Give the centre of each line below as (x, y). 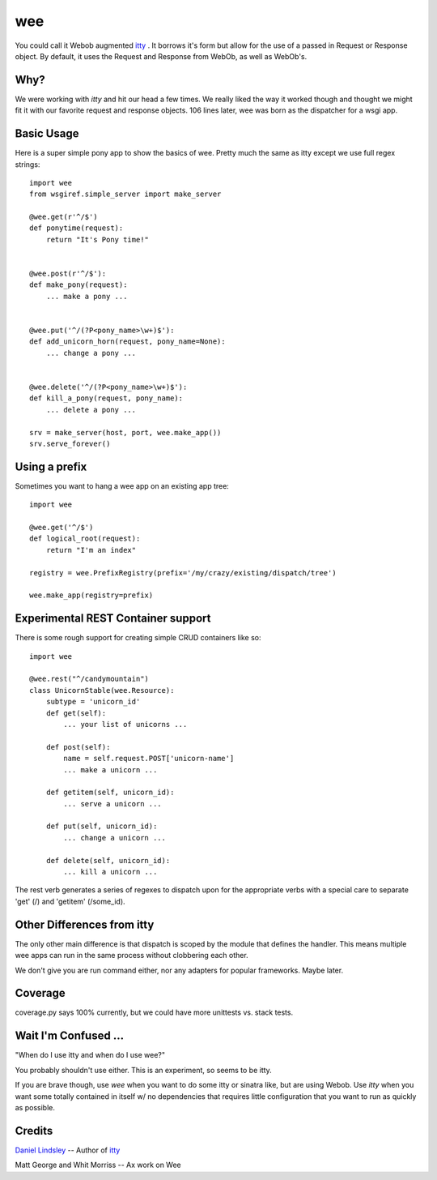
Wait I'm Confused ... (70, 1036)
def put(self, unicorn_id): (102, 826)
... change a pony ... (91, 353)
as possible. (35, 1107)
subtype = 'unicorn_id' (93, 702)
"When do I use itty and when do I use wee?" (90, 1055)
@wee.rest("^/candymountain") (89, 679)
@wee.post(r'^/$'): (68, 274)
